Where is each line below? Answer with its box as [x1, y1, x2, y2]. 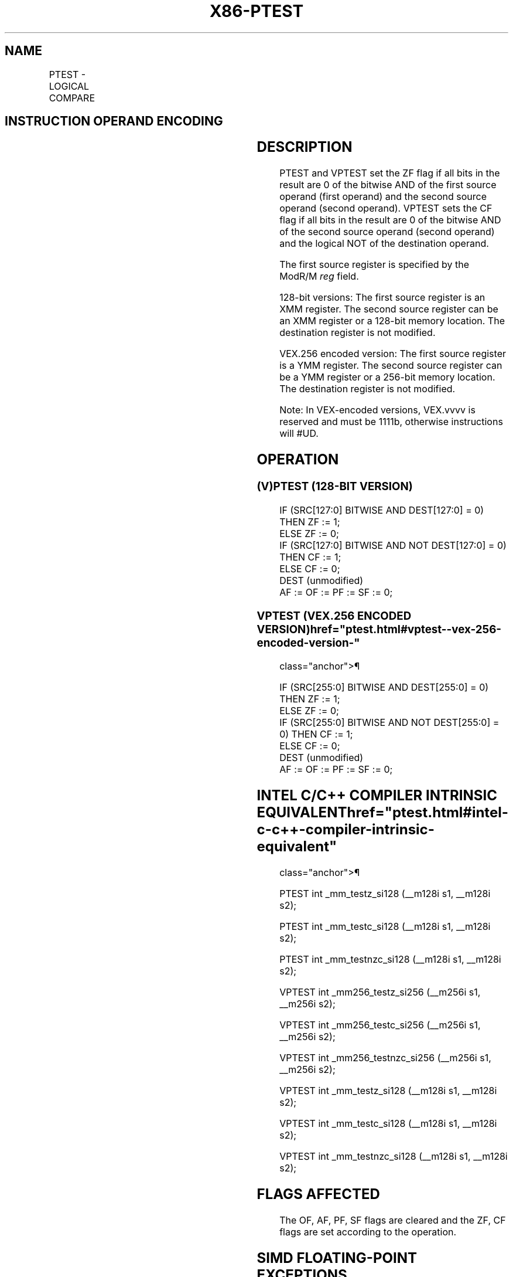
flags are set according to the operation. [279, 1225, 457, 1238]
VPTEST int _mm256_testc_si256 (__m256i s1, [279, 1019, 481, 1031]
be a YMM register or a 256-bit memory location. [279, 371, 495, 383]
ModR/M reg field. [279, 270, 359, 283]
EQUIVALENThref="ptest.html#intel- [256, 804, 508, 821]
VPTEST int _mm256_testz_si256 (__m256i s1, [279, 986, 481, 998]
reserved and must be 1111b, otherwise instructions [279, 416, 503, 428]
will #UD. [279, 427, 319, 440]
